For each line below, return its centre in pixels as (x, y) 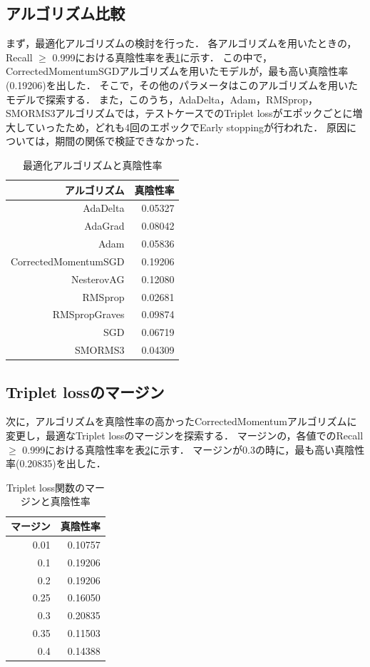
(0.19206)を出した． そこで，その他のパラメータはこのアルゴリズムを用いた (182, 85)
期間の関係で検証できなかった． (130, 141)
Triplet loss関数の (45, 487)
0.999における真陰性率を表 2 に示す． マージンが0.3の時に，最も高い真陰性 (194, 449)
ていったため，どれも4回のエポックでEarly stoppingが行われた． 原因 (186, 127)
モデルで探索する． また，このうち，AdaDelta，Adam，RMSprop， (162, 99)
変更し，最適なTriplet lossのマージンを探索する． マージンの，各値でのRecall (185, 436)
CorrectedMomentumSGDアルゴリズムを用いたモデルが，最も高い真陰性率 (177, 71)
